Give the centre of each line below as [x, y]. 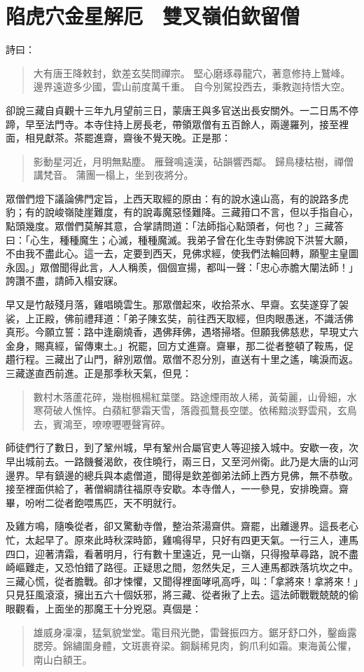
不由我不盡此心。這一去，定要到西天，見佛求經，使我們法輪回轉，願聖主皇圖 [182, 253]
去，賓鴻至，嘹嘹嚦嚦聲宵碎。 [102, 424]
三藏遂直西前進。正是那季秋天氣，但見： [99, 373]
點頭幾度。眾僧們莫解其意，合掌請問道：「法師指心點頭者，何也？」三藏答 [175, 226]
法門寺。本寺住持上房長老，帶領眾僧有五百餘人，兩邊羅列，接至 [191, 124]
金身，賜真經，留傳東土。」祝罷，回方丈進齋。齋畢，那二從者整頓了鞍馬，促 [180, 345]
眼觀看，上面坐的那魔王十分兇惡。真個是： [104, 608]
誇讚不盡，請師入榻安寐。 [64, 281]
